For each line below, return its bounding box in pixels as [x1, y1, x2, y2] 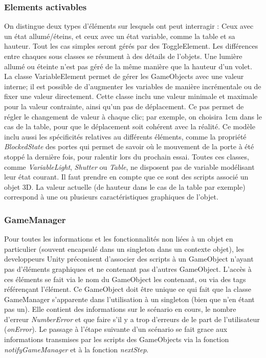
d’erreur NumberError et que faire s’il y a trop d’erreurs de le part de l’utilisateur [4, 313, 260, 324]
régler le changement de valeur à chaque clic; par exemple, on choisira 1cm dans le [4, 111, 262, 122]
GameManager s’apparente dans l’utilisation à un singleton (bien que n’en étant [4, 293, 255, 304]
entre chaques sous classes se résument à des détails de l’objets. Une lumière [4, 51, 242, 61]
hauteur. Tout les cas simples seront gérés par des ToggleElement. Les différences [4, 41, 258, 51]
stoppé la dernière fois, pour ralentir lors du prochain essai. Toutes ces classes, [4, 151, 249, 162]
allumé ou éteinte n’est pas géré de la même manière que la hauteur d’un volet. [4, 61, 252, 71]
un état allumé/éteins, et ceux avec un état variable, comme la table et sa [4, 30, 235, 41]
